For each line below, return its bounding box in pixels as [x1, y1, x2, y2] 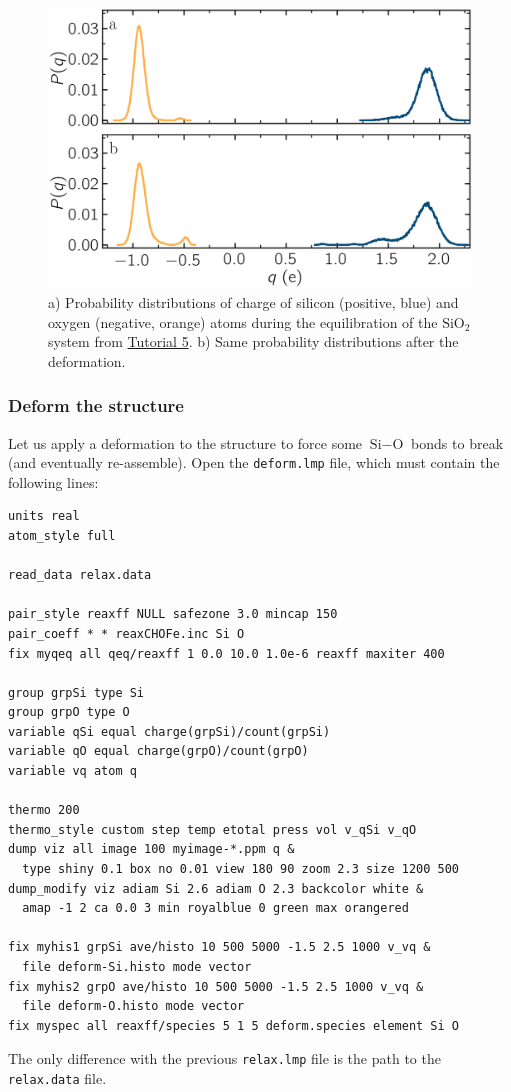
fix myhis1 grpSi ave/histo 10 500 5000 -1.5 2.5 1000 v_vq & [8, 940, 431, 955]
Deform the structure [8, 393, 184, 418]
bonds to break [411, 432, 504, 453]
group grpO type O [8, 705, 130, 720]
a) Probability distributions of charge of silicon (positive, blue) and [48, 291, 459, 312]
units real [8, 509, 80, 524]
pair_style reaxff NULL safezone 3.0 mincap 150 [8, 607, 338, 622]
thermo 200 [8, 803, 80, 818]
